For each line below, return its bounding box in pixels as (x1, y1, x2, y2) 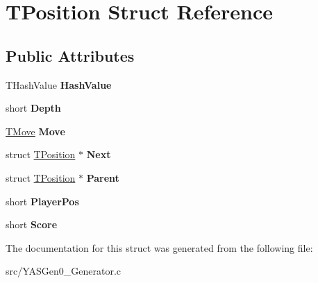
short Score (6, 217, 58, 232)
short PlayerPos (6, 194, 79, 208)
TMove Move (6, 123, 65, 138)
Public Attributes (6, 44, 135, 66)
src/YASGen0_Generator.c (6, 264, 122, 278)
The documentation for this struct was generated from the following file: (6, 240, 313, 255)
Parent (86, 170, 119, 185)
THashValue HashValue (6, 77, 112, 92)
